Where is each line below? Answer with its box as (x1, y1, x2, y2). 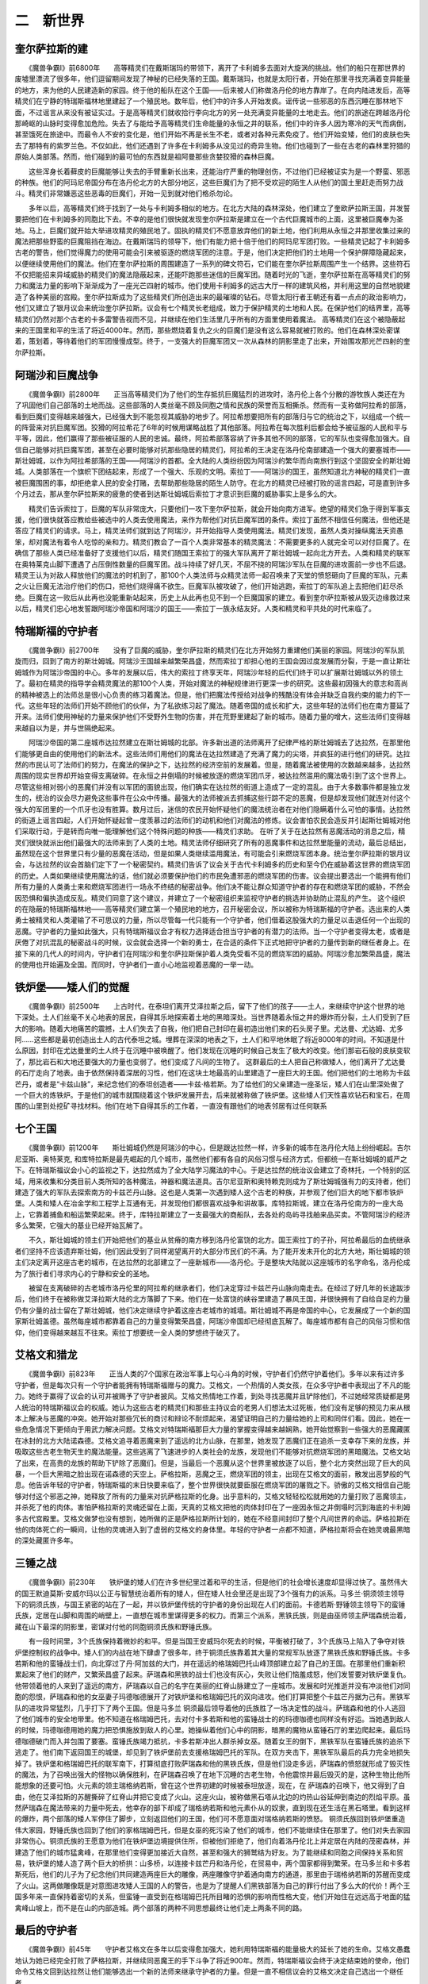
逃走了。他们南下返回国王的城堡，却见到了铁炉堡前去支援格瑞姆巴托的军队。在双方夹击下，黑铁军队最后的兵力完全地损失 (14, 1748, 411, 1757)
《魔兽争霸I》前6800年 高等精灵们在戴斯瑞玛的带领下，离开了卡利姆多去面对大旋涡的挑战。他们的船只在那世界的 (28, 63, 406, 73)
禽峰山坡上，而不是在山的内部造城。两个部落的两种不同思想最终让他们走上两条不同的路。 (14, 1903, 307, 1913)
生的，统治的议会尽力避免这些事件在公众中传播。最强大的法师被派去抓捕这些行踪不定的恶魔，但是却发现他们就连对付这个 (14, 794, 411, 803)
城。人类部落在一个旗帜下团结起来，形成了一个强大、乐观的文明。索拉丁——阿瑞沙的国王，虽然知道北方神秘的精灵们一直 (14, 467, 411, 476)
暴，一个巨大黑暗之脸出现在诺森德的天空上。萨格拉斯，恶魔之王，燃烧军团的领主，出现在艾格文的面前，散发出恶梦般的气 (14, 1469, 411, 1478)
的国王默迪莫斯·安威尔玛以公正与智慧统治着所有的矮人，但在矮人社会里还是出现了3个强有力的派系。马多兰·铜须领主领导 (14, 1588, 405, 1598)
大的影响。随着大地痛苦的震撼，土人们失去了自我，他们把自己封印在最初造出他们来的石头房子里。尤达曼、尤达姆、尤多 (14, 1024, 403, 1033)
